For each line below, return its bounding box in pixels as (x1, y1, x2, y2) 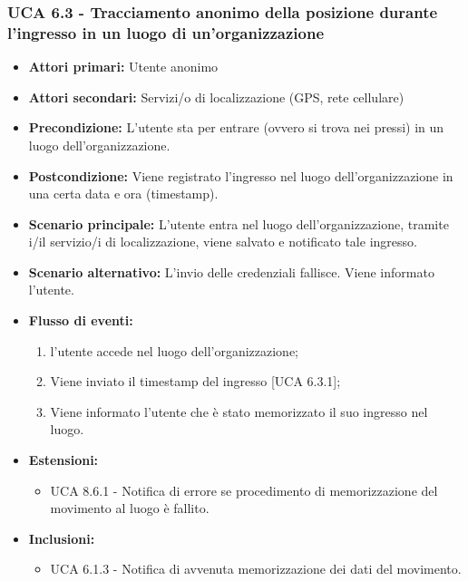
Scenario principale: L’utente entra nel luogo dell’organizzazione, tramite (28, 214, 449, 233)
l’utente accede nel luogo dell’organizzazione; (50, 341, 299, 360)
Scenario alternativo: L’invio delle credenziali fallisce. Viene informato (28, 262, 434, 281)
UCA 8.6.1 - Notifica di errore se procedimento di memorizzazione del (50, 480, 438, 499)
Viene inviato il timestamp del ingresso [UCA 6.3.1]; (50, 372, 341, 391)
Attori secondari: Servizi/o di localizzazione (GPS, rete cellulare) (28, 87, 405, 106)
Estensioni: (28, 450, 99, 470)
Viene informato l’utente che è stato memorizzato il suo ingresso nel (50, 402, 428, 421)
